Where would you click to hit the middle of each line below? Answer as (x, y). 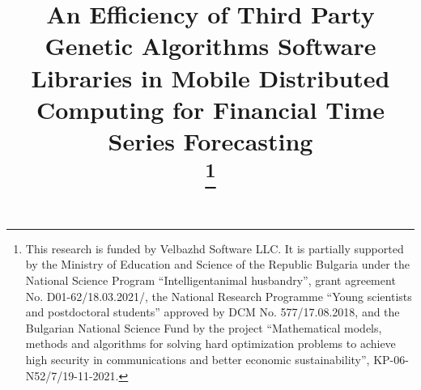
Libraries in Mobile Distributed (210, 77)
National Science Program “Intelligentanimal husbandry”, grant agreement (210, 280)
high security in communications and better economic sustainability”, (198, 359)
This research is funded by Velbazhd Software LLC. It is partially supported (215, 248)
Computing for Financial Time (210, 109)
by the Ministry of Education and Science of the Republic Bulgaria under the (217, 264)
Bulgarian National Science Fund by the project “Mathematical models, (204, 327)
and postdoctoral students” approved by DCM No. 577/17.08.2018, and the (213, 312)
